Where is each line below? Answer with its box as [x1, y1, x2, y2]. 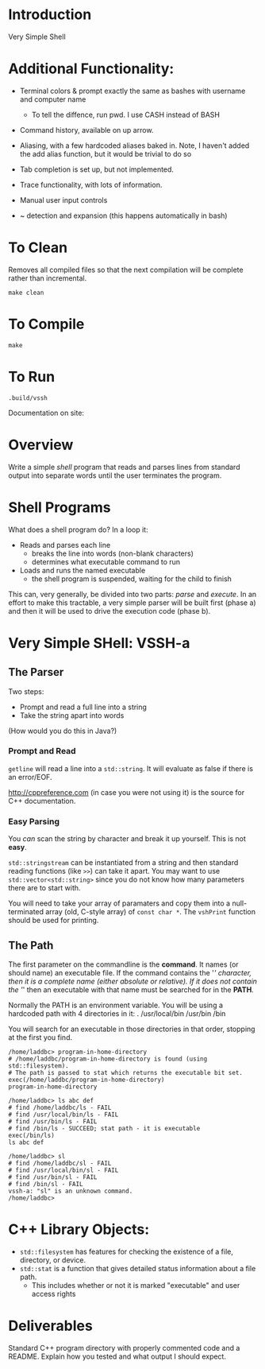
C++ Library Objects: [8, 1220, 150, 1239]
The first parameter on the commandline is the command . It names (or [8, 960, 240, 969]
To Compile [8, 316, 85, 333]
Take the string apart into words [19, 710, 125, 720]
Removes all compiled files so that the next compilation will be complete [8, 265, 244, 274]
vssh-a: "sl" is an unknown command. [8, 1187, 133, 1195]
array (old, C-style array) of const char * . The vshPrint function [44, 907, 256, 917]
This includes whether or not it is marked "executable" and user [31, 1280, 240, 1289]
